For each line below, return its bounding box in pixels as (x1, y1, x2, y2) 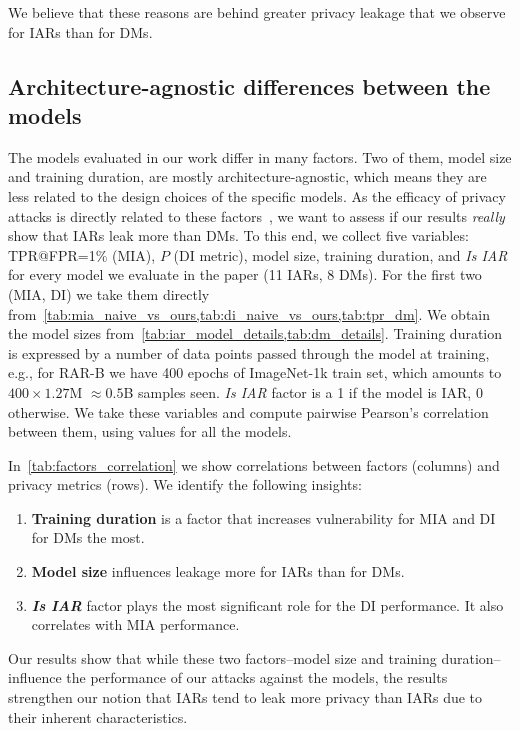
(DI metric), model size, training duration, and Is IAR (173, 244, 508, 265)
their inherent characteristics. (8, 706, 188, 727)
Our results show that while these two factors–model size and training (8, 647, 437, 668)
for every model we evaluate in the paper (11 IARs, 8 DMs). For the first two (8, 264, 482, 285)
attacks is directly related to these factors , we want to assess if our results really (8, 205, 505, 226)
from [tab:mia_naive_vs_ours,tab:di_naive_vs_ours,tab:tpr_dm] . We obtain (8, 303, 491, 324)
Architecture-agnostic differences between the (8, 70, 491, 101)
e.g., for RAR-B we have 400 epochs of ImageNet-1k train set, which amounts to (8, 362, 502, 383)
